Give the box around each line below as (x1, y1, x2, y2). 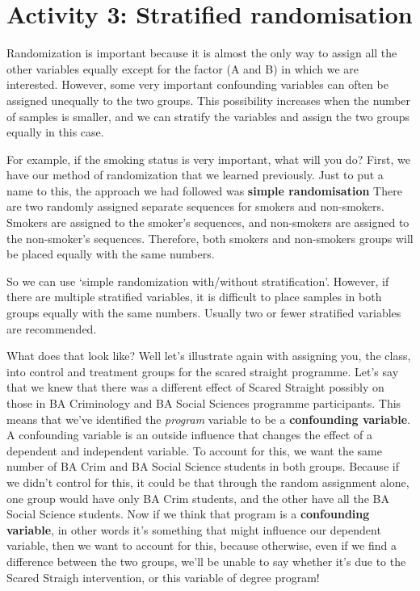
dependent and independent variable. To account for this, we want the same (6, 442, 382, 459)
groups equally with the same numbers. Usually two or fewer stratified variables (6, 304, 401, 321)
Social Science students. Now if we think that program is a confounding (6, 505, 370, 522)
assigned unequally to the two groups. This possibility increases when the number (6, 91, 411, 108)
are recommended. (6, 320, 97, 337)
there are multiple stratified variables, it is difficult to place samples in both (6, 288, 382, 305)
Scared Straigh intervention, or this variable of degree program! (6, 568, 320, 585)
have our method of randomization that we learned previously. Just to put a (6, 166, 384, 183)
